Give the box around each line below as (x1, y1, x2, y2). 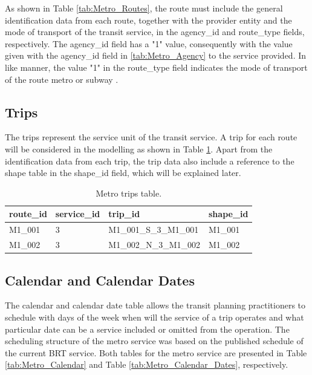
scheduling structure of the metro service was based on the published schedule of (5, 334, 304, 347)
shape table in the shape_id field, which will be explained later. (5, 166, 241, 179)
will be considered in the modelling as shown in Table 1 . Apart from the (5, 142, 273, 155)
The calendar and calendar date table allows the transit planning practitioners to (5, 299, 306, 311)
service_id (55, 207, 100, 220)
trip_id (108, 207, 140, 220)
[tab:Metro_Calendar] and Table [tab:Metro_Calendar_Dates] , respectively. (5, 358, 288, 371)
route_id (9, 207, 47, 220)
